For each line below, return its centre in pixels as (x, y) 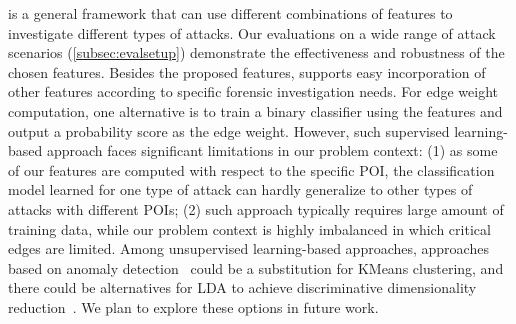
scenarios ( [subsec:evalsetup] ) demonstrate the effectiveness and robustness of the (256, 52)
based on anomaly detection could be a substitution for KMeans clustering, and (256, 267)
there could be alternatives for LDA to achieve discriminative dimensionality (242, 287)
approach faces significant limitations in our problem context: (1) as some (272, 150)
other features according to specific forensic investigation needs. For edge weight (253, 91)
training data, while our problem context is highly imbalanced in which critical (249, 228)
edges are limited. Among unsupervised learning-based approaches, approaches (248, 248)
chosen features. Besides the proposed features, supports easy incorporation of (247, 71)
